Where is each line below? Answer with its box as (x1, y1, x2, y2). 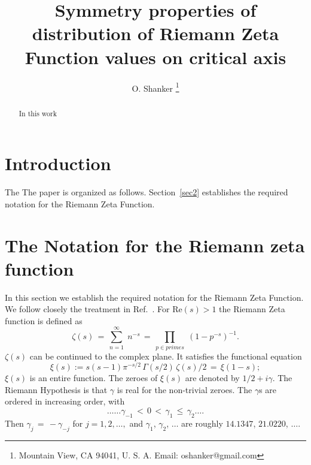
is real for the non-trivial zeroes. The (117, 383, 252, 395)
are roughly (181, 416, 223, 429)
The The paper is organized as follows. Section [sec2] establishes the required (5, 186, 288, 198)
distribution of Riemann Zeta (32, 21, 279, 46)
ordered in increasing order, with (5, 395, 125, 407)
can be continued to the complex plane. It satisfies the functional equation (29, 349, 302, 362)
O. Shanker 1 (132, 80, 179, 94)
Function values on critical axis (25, 44, 286, 69)
